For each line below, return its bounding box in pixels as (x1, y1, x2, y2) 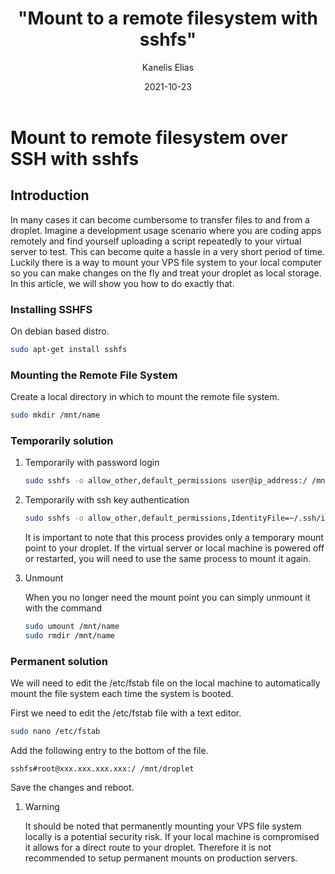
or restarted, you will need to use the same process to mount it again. (24, 553, 312, 565)
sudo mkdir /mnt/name (10, 410, 101, 421)
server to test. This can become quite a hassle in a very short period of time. (10, 245, 325, 257)
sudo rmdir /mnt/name (24, 631, 115, 641)
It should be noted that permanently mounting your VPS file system (24, 820, 302, 832)
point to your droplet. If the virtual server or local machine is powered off (24, 542, 325, 554)
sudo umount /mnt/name (24, 622, 120, 632)
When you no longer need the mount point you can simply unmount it (24, 592, 311, 604)
